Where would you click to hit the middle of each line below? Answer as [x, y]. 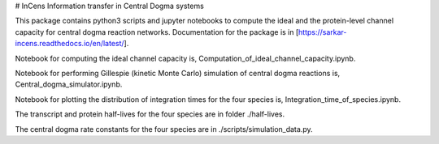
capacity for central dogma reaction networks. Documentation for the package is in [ [157, 32]
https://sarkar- [322, 32]
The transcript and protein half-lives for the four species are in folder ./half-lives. [150, 114]
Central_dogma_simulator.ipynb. [69, 84]
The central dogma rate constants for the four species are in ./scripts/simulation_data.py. [164, 129]
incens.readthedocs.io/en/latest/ [70, 44]
